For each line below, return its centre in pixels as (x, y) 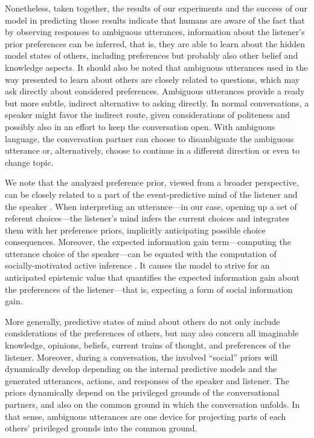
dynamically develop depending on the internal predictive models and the (141, 369)
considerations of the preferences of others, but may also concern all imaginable (152, 333)
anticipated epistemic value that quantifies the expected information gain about (152, 277)
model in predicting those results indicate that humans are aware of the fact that (155, 20)
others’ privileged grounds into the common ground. (101, 428)
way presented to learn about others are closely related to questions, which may (152, 79)
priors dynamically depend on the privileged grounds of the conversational (142, 392)
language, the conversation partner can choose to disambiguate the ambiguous (149, 138)
